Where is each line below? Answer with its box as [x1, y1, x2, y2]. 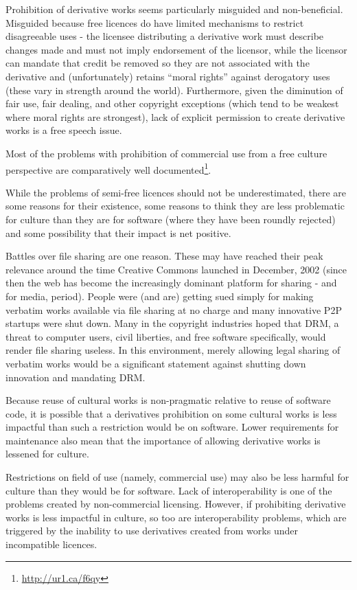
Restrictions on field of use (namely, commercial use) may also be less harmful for [5, 470, 349, 484]
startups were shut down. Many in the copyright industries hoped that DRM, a [5, 316, 339, 330]
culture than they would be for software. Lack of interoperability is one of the [5, 483, 332, 497]
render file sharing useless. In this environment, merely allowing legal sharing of [5, 343, 341, 357]
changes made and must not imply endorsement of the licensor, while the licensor [5, 42, 347, 56]
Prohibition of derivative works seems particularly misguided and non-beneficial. [5, 2, 343, 16]
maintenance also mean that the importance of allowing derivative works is [5, 433, 321, 447]
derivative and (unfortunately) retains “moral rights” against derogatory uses [5, 69, 330, 83]
